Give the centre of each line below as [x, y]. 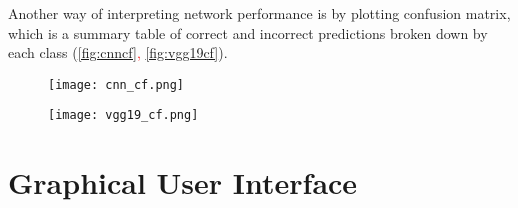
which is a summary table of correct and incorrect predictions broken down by [248, 32]
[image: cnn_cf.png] [116, 84]
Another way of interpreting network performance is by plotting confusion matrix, [259, 13]
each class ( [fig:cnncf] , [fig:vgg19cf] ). [118, 52]
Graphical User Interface [183, 182]
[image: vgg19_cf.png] [123, 115]
